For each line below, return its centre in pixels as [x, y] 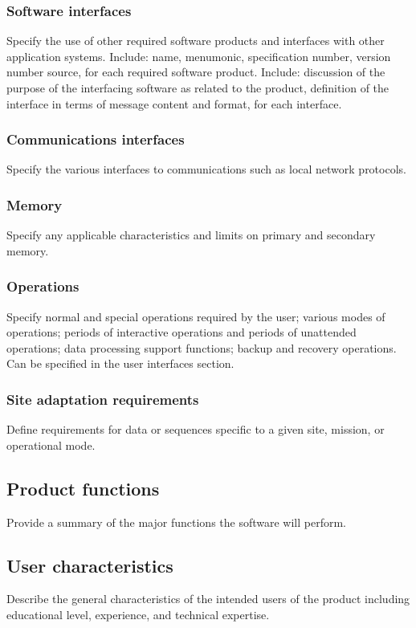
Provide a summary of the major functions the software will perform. [177, 522]
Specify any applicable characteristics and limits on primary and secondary [191, 235]
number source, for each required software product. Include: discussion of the [196, 72]
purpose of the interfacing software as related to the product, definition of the [198, 88]
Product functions [83, 488]
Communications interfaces [96, 139]
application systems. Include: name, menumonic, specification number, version [199, 56]
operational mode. [51, 444]
